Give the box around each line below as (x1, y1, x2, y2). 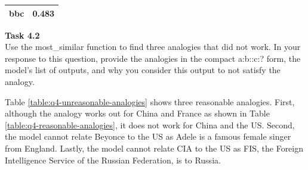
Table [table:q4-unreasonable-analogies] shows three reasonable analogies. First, (5, 95, 295, 108)
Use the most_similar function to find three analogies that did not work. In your (5, 40, 301, 53)
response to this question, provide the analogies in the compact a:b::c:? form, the (5, 52, 301, 64)
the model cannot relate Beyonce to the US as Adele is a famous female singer (5, 130, 291, 143)
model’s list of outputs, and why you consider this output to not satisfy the (5, 64, 281, 76)
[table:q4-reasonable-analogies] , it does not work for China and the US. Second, (5, 118, 295, 131)
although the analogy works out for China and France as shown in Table (5, 107, 270, 119)
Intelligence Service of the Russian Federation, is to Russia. (5, 153, 221, 166)
